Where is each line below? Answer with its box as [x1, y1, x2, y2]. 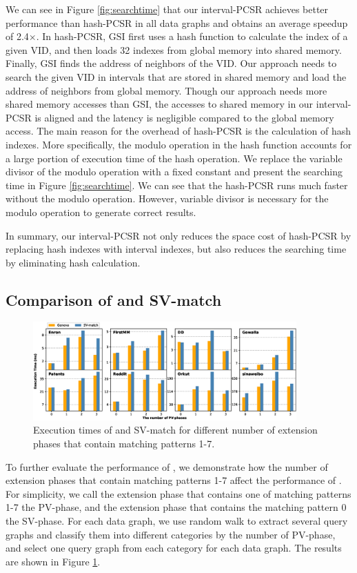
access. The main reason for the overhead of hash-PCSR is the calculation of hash [6, 124, 351, 138]
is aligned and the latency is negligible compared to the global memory [34, 110, 334, 124]
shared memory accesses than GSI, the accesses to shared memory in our [6, 97, 314, 111]
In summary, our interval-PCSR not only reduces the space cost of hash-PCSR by [6, 228, 351, 242]
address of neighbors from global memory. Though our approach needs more [6, 83, 327, 97]
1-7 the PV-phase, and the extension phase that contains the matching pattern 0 [6, 500, 347, 514]
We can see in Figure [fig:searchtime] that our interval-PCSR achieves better [6, 2, 329, 16]
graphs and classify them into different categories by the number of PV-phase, [6, 527, 336, 541]
